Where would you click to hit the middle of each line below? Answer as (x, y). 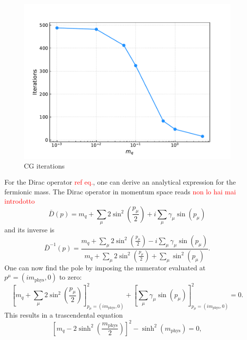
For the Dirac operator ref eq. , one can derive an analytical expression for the (120, 182)
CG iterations (44, 165)
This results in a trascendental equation (64, 315)
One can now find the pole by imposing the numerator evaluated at (105, 267)
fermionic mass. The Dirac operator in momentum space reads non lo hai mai (120, 191)
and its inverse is (29, 230)
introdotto (20, 201)
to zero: (70, 277)
